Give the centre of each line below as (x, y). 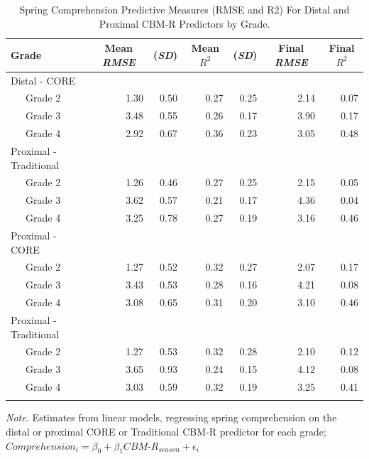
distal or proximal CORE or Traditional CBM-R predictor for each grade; (166, 431)
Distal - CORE (43, 80)
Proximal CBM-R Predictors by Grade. (184, 23)
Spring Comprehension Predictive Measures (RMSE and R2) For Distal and (184, 9)
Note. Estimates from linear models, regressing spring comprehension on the (171, 417)
